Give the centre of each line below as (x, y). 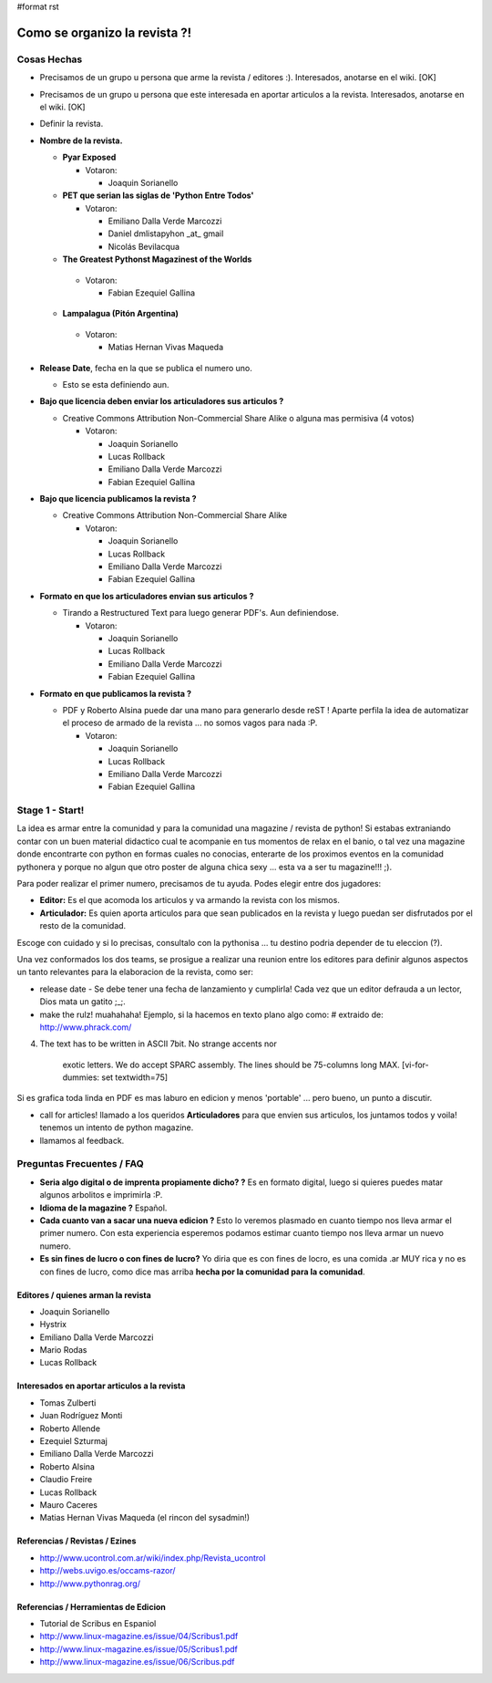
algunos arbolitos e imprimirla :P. (101, 1195)
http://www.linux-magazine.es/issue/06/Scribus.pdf (137, 1662)
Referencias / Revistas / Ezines (77, 1541)
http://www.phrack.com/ (86, 1027)
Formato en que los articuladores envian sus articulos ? (147, 596)
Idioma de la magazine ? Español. (103, 1208)
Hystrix (53, 1325)
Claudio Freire (66, 1480)
